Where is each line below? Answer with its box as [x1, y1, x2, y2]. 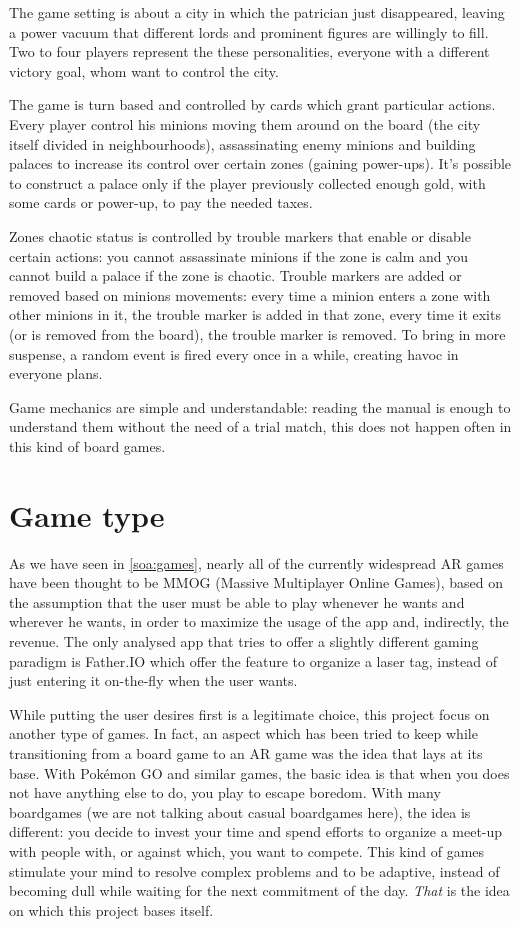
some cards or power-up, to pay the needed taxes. [9, 192, 313, 213]
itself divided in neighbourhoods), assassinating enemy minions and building [9, 133, 476, 154]
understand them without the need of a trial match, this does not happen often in [9, 416, 512, 437]
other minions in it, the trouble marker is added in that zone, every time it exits [9, 304, 501, 325]
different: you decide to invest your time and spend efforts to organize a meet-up [9, 821, 503, 842]
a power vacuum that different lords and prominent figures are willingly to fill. [9, 21, 489, 42]
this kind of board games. [9, 435, 166, 456]
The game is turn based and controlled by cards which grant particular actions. [9, 94, 496, 115]
